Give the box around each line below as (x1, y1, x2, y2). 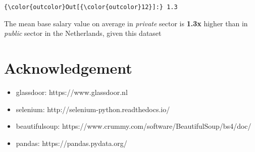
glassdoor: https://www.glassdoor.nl (16, 86, 128, 97)
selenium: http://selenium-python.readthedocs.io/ (16, 104, 170, 114)
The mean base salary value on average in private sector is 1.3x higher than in (4, 18, 248, 28)
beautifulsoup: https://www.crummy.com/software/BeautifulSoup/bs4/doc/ (16, 121, 251, 131)
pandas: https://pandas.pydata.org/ (16, 137, 127, 148)
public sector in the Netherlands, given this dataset (4, 28, 162, 38)
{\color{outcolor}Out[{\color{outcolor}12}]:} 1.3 (4, 4, 178, 11)
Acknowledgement (4, 58, 132, 78)
